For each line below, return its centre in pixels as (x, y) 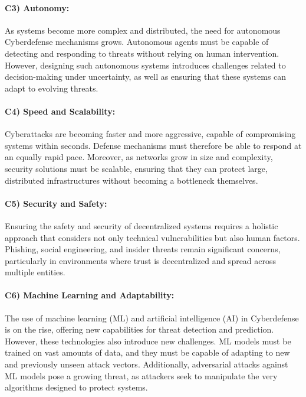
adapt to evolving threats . (52, 88)
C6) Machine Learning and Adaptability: (90, 295)
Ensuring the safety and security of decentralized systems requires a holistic (142, 225)
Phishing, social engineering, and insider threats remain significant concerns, (143, 249)
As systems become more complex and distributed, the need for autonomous (143, 30)
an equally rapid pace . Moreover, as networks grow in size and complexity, (139, 157)
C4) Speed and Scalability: (60, 111)
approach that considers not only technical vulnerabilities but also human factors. (152, 237)
